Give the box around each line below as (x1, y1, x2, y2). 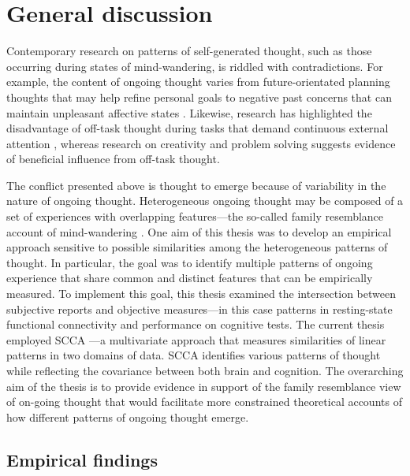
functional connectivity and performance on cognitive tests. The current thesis (6, 316, 385, 333)
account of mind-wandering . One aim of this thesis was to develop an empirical (6, 223, 392, 240)
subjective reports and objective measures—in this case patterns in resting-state (6, 300, 393, 317)
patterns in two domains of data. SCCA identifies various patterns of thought (6, 347, 381, 363)
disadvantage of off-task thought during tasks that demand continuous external (6, 120, 389, 136)
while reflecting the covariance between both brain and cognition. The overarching (6, 363, 404, 378)
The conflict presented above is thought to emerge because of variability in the (6, 177, 386, 193)
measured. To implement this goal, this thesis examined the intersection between (6, 285, 396, 302)
